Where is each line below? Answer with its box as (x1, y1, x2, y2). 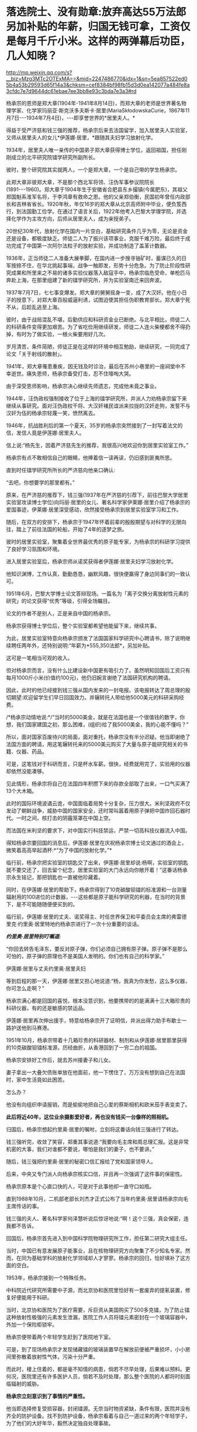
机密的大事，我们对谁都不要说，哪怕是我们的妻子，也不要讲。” (6, 1145, 155, 1152)
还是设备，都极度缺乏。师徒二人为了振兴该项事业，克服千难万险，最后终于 (6, 234, 185, 241)
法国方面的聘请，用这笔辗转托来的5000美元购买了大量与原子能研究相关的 (6, 740, 183, 747)
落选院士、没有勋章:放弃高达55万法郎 (6, 5, 186, 19)
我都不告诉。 (6, 1222, 37, 1229)
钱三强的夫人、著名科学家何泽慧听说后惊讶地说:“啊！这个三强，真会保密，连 (6, 1214, 189, 1222)
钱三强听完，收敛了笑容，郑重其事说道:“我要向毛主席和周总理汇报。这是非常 (6, 1138, 189, 1145)
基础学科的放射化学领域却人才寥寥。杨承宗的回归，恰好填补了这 (31, 1254, 185, 1261)
